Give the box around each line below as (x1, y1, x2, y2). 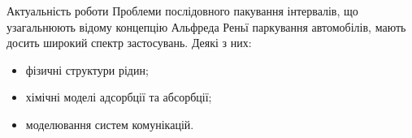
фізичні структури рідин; (25, 61, 149, 78)
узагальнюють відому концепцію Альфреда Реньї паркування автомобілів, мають (7, 18, 406, 35)
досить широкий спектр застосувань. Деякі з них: (7, 34, 252, 51)
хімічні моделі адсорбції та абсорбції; (25, 88, 212, 106)
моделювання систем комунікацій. (25, 115, 194, 132)
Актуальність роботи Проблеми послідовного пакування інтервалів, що (7, 2, 358, 19)
